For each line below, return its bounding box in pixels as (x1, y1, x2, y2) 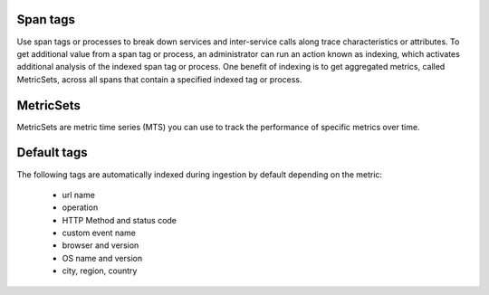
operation (62, 202, 99, 213)
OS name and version (62, 252, 143, 263)
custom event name (62, 227, 136, 239)
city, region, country (62, 265, 138, 276)
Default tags (16, 145, 88, 160)
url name (62, 189, 95, 200)
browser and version (62, 240, 139, 251)
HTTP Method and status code (62, 214, 177, 225)
